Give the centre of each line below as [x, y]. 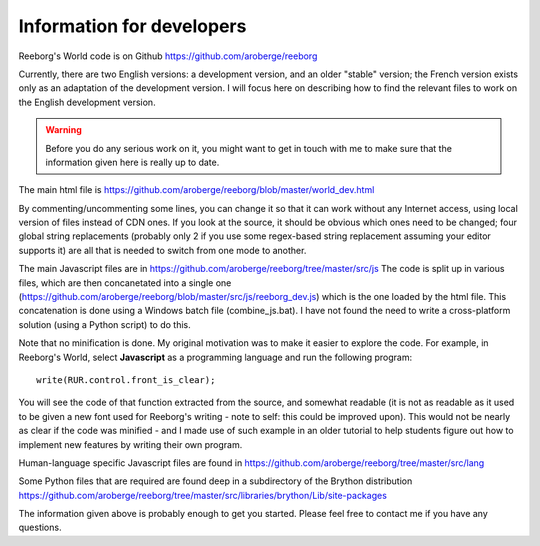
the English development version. [87, 102]
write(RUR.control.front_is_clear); [126, 379]
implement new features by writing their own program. [130, 444]
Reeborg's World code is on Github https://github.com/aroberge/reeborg [168, 56]
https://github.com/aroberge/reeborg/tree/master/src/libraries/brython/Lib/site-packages [202, 495]
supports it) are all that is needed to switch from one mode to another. [162, 250]
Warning [63, 130]
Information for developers [132, 26]
